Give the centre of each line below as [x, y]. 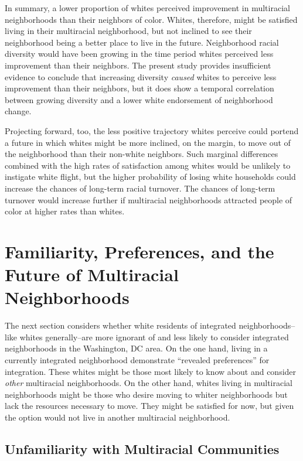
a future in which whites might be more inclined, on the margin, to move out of [148, 142]
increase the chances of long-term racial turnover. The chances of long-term [140, 188]
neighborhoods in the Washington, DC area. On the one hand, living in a [136, 348]
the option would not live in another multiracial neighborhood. [118, 417]
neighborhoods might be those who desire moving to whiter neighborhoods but [146, 394]
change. [18, 111]
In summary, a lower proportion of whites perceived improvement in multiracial [147, 8]
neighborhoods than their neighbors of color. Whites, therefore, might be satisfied [151, 19]
